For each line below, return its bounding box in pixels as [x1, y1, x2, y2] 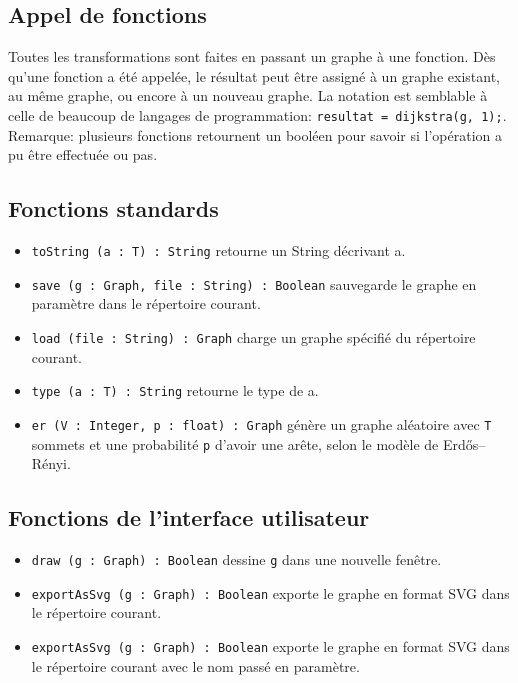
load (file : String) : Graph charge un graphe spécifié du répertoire [31, 326, 476, 347]
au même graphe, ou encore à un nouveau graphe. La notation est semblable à [8, 85, 488, 106]
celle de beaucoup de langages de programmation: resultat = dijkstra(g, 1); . [8, 104, 507, 125]
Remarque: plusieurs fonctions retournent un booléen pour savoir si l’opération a [8, 124, 503, 145]
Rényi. [31, 453, 71, 474]
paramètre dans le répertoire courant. [31, 293, 261, 314]
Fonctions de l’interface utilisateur [8, 502, 370, 533]
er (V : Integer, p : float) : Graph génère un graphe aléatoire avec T [31, 413, 492, 434]
